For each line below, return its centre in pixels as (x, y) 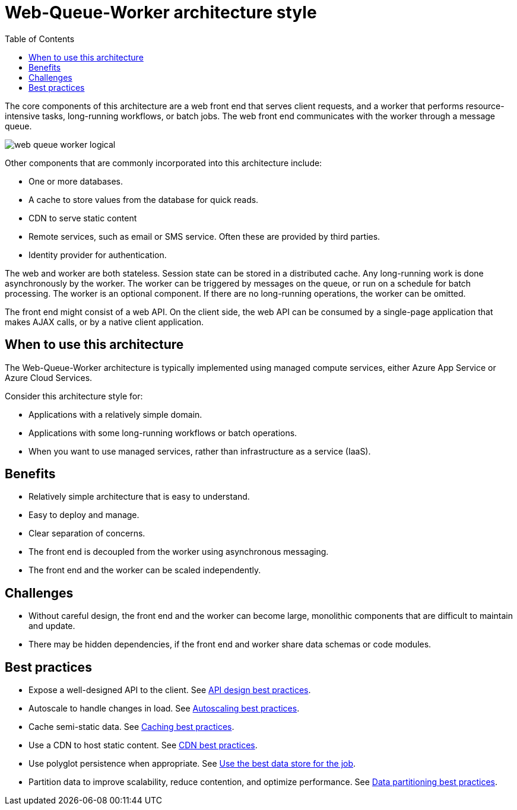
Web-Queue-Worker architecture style (161, 12)
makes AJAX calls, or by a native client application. (104, 322)
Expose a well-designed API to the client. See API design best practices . (170, 690)
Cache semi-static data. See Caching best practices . (131, 727)
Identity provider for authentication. (98, 255)
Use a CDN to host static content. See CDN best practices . (143, 745)
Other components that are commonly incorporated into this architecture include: (164, 163)
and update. (52, 626)
